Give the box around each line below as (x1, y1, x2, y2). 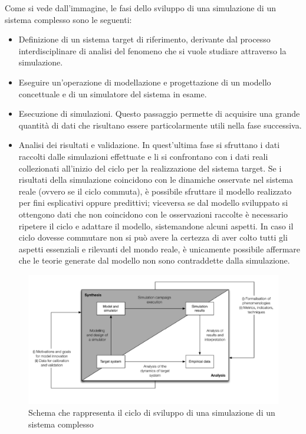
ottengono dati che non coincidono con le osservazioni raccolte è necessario (18, 208, 288, 220)
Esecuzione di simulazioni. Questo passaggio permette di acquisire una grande (18, 107, 300, 120)
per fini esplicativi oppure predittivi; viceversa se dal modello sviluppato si (18, 196, 288, 209)
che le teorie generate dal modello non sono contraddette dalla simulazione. (18, 254, 290, 267)
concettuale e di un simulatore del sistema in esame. (18, 87, 207, 100)
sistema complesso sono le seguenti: (5, 13, 132, 25)
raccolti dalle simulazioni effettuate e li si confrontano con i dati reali (18, 150, 268, 162)
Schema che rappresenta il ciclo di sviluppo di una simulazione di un (28, 406, 275, 418)
